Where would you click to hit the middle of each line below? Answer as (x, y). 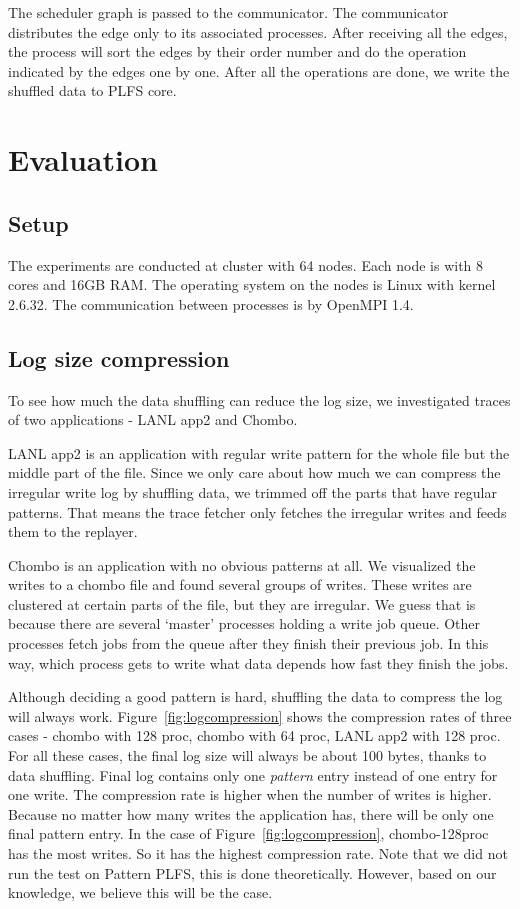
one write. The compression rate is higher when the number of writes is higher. (250, 794)
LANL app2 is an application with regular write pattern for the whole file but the (259, 452)
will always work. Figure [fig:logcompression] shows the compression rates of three (260, 715)
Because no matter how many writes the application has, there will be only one (251, 813)
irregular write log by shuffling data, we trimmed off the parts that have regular (252, 491)
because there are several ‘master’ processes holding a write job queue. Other (244, 623)
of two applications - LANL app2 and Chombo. (153, 419)
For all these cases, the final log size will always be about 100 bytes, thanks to (247, 755)
